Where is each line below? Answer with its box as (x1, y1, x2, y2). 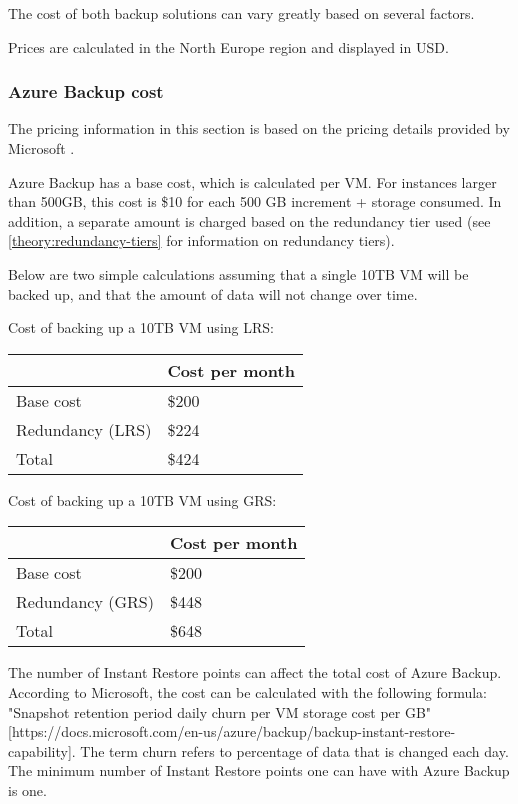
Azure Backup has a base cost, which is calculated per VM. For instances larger (8, 171, 497, 192)
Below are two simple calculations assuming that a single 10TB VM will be (8, 263, 469, 284)
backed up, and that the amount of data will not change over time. (8, 283, 418, 304)
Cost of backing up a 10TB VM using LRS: (8, 317, 274, 338)
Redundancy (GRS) (16, 590, 154, 614)
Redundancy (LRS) (16, 417, 152, 441)
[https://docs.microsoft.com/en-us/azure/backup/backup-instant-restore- (8, 721, 456, 742)
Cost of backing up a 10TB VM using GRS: (8, 489, 277, 510)
